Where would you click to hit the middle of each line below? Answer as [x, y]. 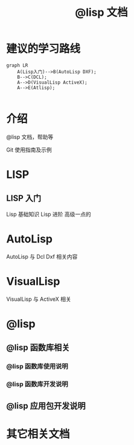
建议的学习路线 [43, 49]
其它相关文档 [38, 434]
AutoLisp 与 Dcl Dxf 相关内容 [42, 256]
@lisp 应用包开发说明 [46, 406]
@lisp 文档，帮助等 [30, 136]
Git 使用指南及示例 [29, 150]
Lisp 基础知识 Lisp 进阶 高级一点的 [49, 214]
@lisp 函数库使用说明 [37, 366]
